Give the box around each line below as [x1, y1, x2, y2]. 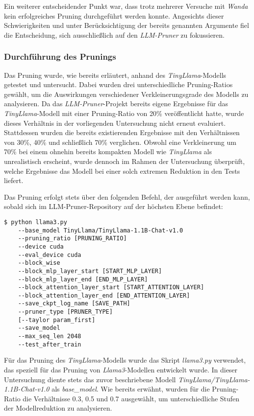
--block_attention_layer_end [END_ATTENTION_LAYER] [18, 292, 190, 299]
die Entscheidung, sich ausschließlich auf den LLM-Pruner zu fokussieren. [4, 29, 225, 40]
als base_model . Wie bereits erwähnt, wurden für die [51, 384, 210, 394]
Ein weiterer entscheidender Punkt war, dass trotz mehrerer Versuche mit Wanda [4, 1, 248, 11]
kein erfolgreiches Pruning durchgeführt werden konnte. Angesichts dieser [4, 10, 224, 21]
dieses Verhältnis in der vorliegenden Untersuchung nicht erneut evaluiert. [4, 117, 226, 128]
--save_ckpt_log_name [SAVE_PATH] [18, 300, 130, 307]
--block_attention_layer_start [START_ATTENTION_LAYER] [18, 284, 204, 291]
